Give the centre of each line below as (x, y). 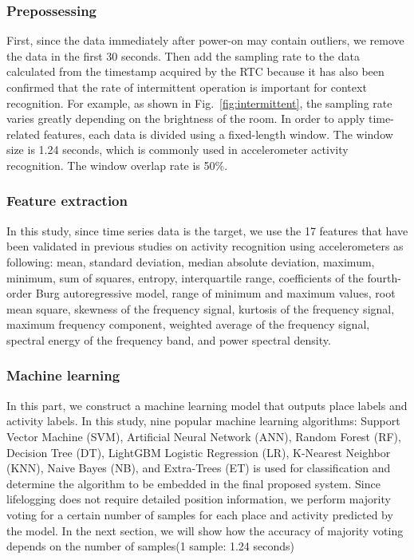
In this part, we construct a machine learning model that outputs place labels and (207, 405)
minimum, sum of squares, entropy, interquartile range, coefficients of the (185, 277)
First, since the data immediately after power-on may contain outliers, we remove (205, 40)
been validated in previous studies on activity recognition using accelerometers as (205, 246)
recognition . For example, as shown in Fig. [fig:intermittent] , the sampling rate (199, 103)
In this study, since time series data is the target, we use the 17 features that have (207, 230)
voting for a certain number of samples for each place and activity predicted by (200, 514)
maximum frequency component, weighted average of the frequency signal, (188, 324)
